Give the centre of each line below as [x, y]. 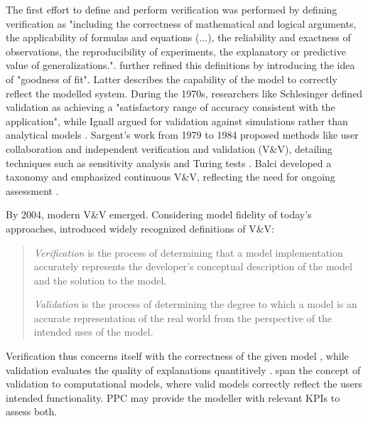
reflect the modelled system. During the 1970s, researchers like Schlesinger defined [184, 93]
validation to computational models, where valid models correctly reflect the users [184, 384]
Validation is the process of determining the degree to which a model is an [195, 304]
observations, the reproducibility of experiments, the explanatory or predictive [176, 51]
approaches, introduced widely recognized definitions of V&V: [140, 228]
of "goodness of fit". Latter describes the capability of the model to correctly [172, 79]
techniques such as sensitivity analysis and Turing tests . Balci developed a [169, 162]
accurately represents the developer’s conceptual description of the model [193, 266]
